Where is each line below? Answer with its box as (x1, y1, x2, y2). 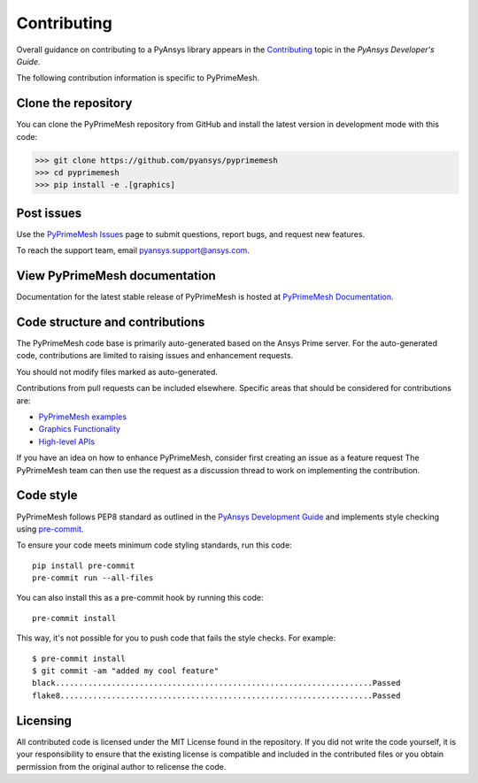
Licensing (16, 713, 73, 728)
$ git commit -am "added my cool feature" (32, 666, 220, 676)
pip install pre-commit (32, 560, 135, 571)
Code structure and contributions (16, 315, 205, 329)
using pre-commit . (16, 523, 84, 534)
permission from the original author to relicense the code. (16, 761, 227, 771)
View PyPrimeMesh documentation (16, 268, 216, 283)
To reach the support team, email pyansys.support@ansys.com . (16, 245, 250, 256)
